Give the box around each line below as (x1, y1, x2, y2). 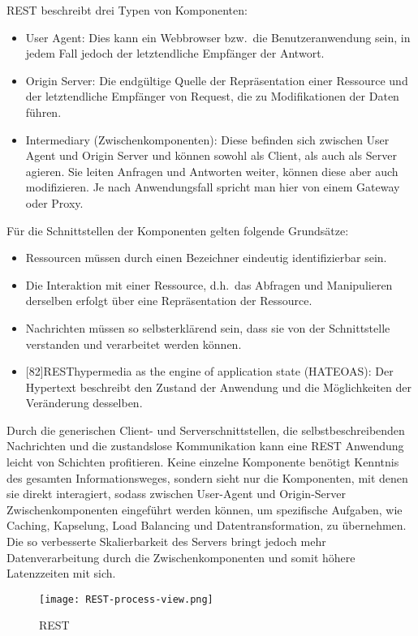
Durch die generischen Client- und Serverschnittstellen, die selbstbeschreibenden (6, 421, 405, 438)
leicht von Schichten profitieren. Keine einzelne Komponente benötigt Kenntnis (6, 453, 399, 471)
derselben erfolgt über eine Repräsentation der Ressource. (25, 292, 312, 309)
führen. (25, 103, 62, 120)
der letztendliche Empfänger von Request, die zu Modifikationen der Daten (25, 88, 399, 105)
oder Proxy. (25, 194, 84, 211)
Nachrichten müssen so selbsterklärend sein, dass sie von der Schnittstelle (25, 319, 390, 336)
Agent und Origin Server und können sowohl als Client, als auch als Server (25, 147, 397, 164)
